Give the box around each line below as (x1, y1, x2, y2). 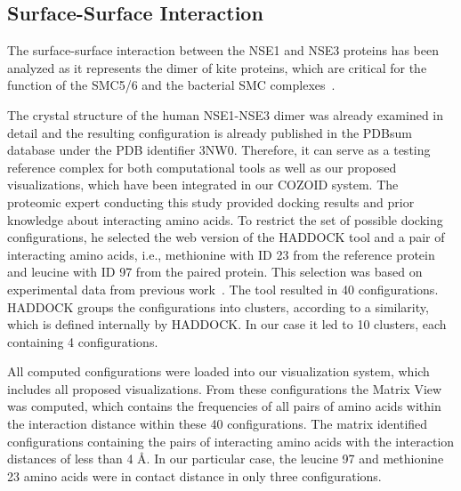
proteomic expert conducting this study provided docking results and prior (7, 192, 415, 211)
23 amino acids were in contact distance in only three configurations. (7, 466, 382, 485)
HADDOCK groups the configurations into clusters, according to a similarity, (7, 297, 429, 316)
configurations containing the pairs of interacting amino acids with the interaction (7, 431, 455, 450)
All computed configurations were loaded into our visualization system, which (7, 362, 430, 381)
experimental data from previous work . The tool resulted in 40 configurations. (7, 279, 439, 298)
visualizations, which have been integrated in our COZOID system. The (7, 175, 399, 194)
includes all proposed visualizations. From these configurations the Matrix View (7, 379, 442, 398)
